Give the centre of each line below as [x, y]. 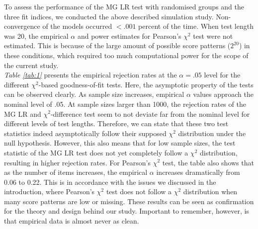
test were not [213, 36]
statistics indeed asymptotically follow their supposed [85, 133]
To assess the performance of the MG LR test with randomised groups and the [124, 6]
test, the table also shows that [208, 162]
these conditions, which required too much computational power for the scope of [126, 55]
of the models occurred [77, 26]
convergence [22, 26]
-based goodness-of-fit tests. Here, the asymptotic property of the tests [146, 84]
